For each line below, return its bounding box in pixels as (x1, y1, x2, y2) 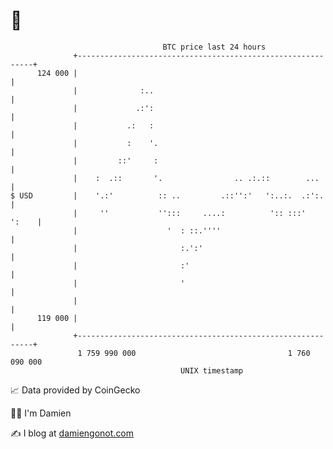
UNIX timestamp (180, 365, 244, 376)
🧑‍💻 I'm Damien (10, 407, 72, 419)
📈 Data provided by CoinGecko (10, 384, 141, 396)
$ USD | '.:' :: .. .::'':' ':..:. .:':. (10, 190, 325, 201)
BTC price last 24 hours (162, 42, 267, 52)
